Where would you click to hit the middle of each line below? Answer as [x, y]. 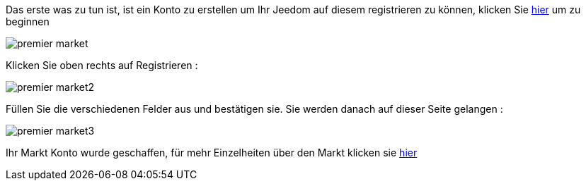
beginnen [28, 21]
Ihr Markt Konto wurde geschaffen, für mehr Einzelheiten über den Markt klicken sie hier [212, 153]
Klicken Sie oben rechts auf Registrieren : [102, 65]
